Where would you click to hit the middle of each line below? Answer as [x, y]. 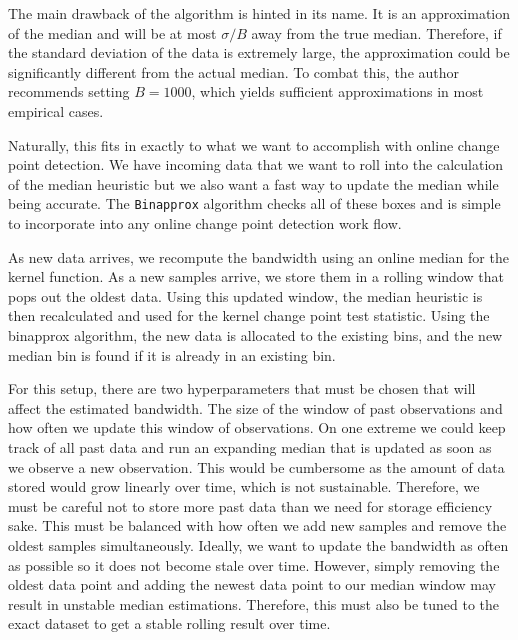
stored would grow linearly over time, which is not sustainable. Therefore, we [244, 486]
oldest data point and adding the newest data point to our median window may [252, 584]
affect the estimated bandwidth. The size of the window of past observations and [255, 407]
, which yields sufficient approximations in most [337, 91]
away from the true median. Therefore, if [376, 32]
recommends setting [69, 91]
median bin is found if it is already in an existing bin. [172, 354]
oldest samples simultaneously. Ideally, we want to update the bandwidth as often [258, 544]
